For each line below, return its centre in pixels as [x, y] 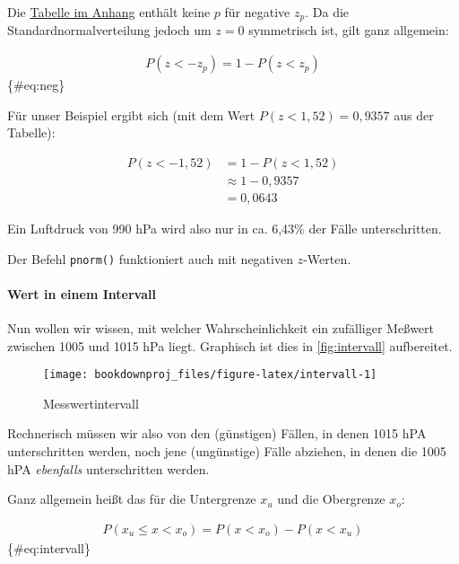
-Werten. [327, 258]
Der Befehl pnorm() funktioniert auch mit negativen [150, 258]
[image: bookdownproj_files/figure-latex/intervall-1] [210, 375]
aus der [414, 115]
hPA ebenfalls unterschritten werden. [108, 468]
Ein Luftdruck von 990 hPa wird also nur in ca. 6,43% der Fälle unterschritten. [225, 228]
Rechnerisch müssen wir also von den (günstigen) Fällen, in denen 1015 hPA [217, 433]
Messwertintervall [91, 403]
